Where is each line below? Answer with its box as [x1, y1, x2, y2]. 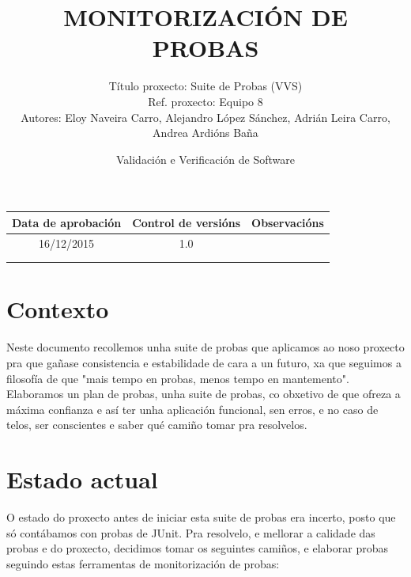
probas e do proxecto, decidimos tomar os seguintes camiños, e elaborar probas [6, 540, 388, 556]
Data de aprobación [12, 214, 122, 230]
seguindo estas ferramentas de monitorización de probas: [6, 555, 280, 571]
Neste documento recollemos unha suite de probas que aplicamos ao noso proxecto [6, 339, 405, 355]
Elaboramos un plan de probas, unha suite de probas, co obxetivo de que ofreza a [6, 385, 401, 402]
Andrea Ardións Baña [153, 124, 258, 141]
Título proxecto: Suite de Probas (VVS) [108, 78, 303, 94]
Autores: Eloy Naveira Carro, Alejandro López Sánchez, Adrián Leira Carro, [21, 108, 390, 125]
